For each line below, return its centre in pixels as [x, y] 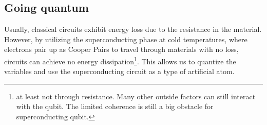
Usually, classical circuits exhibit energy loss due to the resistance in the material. [133, 29]
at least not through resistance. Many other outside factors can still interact [136, 96]
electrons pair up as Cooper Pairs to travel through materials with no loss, [121, 49]
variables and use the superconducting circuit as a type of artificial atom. [119, 71]
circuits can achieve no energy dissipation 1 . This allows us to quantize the [120, 60]
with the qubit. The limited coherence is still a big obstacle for [115, 106]
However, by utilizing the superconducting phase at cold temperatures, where [126, 39]
